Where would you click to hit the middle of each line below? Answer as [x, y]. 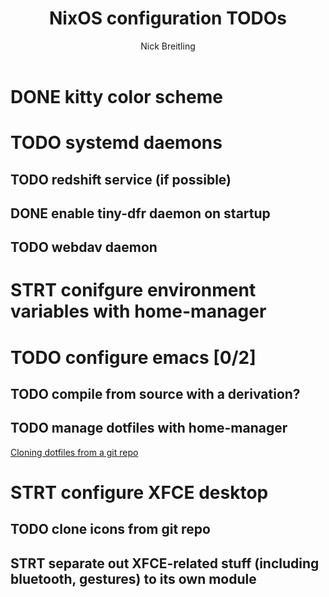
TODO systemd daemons [116, 143]
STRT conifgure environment [133, 290]
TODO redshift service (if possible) [121, 179]
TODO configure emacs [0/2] [133, 357]
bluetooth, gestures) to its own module [133, 578]
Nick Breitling [168, 46]
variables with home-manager [138, 311]
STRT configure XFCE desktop [139, 493]
